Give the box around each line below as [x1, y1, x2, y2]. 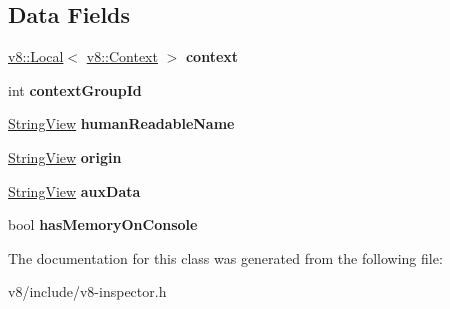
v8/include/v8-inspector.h [8, 281, 167, 302]
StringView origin [8, 146, 122, 167]
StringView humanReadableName [8, 113, 235, 134]
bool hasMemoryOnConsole [8, 214, 198, 235]
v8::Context [86, 46, 158, 67]
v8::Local [8, 46, 64, 67]
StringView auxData [8, 180, 141, 201]
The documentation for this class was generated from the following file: [8, 247, 443, 268]
